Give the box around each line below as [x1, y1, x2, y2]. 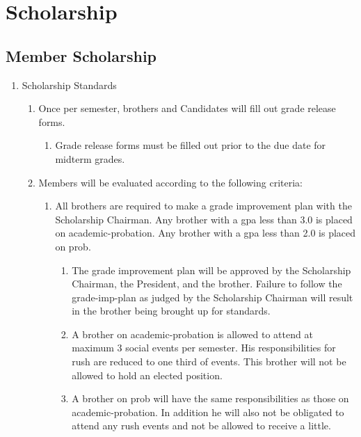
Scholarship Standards [22, 77, 117, 92]
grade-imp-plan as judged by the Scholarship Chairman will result [72, 289, 353, 304]
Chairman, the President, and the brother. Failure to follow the [72, 276, 342, 291]
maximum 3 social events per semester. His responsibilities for [72, 340, 336, 355]
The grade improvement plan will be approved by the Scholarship [72, 262, 351, 277]
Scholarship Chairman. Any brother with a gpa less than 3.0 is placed [55, 212, 353, 226]
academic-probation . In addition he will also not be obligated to [72, 404, 344, 419]
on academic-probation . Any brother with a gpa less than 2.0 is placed [55, 225, 356, 240]
